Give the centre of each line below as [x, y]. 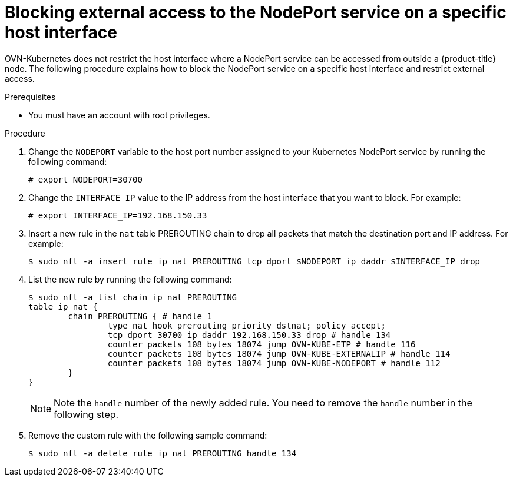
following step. [86, 414]
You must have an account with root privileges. [119, 115]
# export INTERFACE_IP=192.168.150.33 [118, 215]
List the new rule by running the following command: [130, 279]
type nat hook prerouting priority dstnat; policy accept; [246, 325]
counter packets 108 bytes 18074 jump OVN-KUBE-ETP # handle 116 [262, 344]
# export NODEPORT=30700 [85, 179]
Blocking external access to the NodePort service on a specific [256, 12]
